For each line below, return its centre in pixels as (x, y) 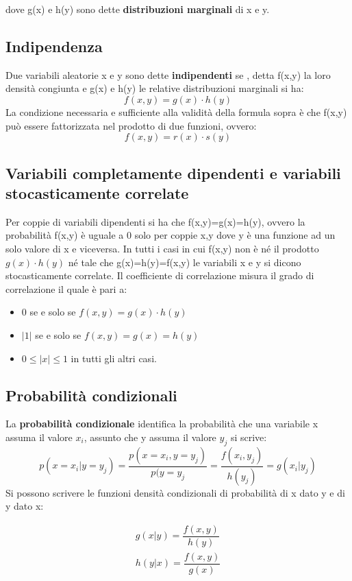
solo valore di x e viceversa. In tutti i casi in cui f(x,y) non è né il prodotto (162, 248)
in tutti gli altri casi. (114, 358)
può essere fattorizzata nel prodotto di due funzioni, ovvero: (131, 125)
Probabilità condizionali (91, 395)
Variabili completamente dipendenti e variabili (173, 173)
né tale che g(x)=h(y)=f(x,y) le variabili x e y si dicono (185, 262)
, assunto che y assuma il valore (150, 437)
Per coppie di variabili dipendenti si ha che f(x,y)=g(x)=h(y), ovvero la (155, 221)
